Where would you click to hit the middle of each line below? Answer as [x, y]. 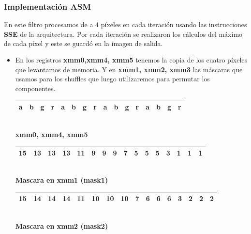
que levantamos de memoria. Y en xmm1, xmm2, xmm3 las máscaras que [129, 69]
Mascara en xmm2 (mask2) [62, 226]
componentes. [35, 88]
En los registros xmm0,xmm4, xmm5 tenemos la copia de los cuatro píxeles [131, 60]
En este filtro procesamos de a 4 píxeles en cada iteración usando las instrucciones [125, 24]
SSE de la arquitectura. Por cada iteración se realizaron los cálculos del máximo [123, 34]
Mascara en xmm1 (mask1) [62, 180]
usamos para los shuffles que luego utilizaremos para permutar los [112, 79]
